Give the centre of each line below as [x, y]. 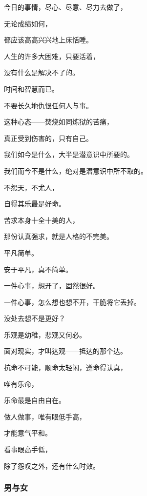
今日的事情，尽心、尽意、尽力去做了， [65, 7]
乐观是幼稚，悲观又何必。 [45, 334]
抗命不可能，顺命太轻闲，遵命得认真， [65, 367]
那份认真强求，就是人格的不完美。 [59, 236]
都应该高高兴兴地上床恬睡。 [48, 40]
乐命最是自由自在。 [35, 400]
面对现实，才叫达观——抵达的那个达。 [65, 351]
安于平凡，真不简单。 [38, 269]
